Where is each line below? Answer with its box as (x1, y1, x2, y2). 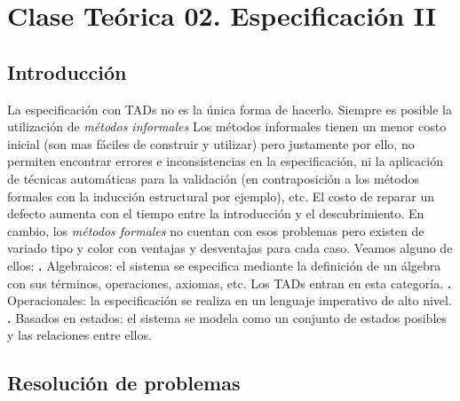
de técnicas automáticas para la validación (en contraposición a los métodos (7, 169, 419, 187)
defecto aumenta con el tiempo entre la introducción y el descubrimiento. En (7, 204, 424, 223)
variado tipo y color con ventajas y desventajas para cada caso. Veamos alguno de (7, 239, 453, 257)
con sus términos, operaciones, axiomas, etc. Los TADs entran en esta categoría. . (7, 273, 452, 292)
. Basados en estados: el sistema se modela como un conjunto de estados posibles (7, 308, 448, 326)
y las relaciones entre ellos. (7, 326, 152, 344)
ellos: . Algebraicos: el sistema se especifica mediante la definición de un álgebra (7, 256, 441, 274)
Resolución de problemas (7, 369, 241, 397)
